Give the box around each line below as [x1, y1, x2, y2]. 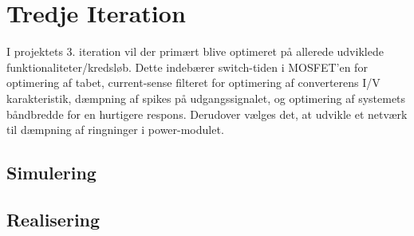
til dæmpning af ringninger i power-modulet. [6, 121, 224, 138]
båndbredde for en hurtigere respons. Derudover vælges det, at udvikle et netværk [6, 105, 408, 122]
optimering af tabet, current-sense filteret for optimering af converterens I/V [6, 74, 380, 91]
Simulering [6, 160, 97, 185]
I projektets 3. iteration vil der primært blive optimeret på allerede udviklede [6, 43, 384, 60]
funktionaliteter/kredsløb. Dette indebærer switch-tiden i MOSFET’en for [6, 58, 368, 75]
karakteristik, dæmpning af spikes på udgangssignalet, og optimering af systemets [6, 89, 406, 106]
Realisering [6, 206, 101, 231]
